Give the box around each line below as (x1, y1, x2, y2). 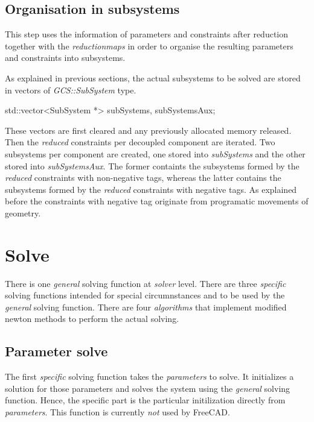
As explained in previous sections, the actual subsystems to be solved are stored (5, 71, 301, 84)
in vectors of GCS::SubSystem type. (5, 83, 136, 96)
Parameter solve (5, 342, 108, 361)
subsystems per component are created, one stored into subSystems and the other (5, 147, 306, 160)
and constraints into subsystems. (5, 51, 126, 64)
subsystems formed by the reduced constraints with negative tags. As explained (5, 183, 297, 195)
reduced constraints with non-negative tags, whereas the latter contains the (5, 171, 281, 184)
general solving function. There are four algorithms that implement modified (5, 300, 287, 313)
